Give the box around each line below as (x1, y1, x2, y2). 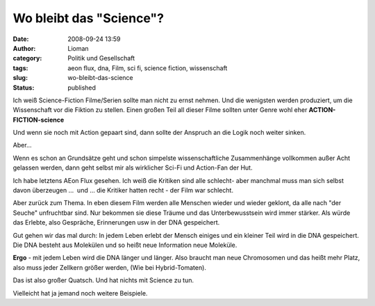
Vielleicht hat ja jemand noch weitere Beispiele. (12, 289, 148, 297)
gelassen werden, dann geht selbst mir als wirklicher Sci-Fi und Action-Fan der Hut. (12, 163, 253, 172)
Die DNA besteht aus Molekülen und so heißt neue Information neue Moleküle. (12, 241, 237, 249)
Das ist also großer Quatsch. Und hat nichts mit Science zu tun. (12, 276, 194, 284)
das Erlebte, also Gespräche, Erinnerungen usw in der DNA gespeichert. (12, 218, 220, 227)
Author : (12, 44, 36, 52)
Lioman (67, 44, 90, 52)
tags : (12, 63, 28, 72)
